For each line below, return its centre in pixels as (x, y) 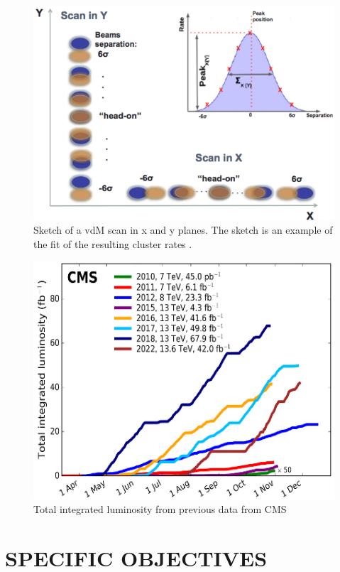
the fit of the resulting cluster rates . (113, 243)
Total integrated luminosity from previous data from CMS (160, 509)
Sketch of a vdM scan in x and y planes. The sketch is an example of (183, 230)
